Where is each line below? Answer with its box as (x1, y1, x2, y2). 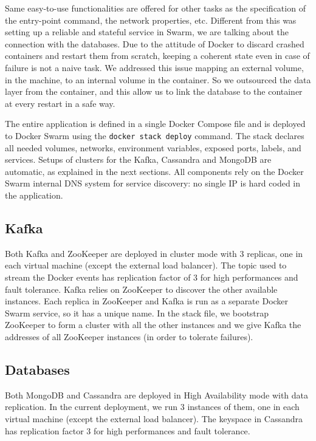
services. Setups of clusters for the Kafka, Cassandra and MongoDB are (5, 153, 272, 166)
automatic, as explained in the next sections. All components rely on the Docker (5, 165, 304, 177)
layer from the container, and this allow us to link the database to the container (5, 85, 303, 98)
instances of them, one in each (187, 400, 300, 413)
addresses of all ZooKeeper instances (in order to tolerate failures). (5, 330, 253, 343)
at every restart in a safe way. (5, 97, 115, 109)
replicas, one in (247, 247, 303, 259)
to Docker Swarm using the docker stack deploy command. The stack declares (5, 129, 304, 142)
